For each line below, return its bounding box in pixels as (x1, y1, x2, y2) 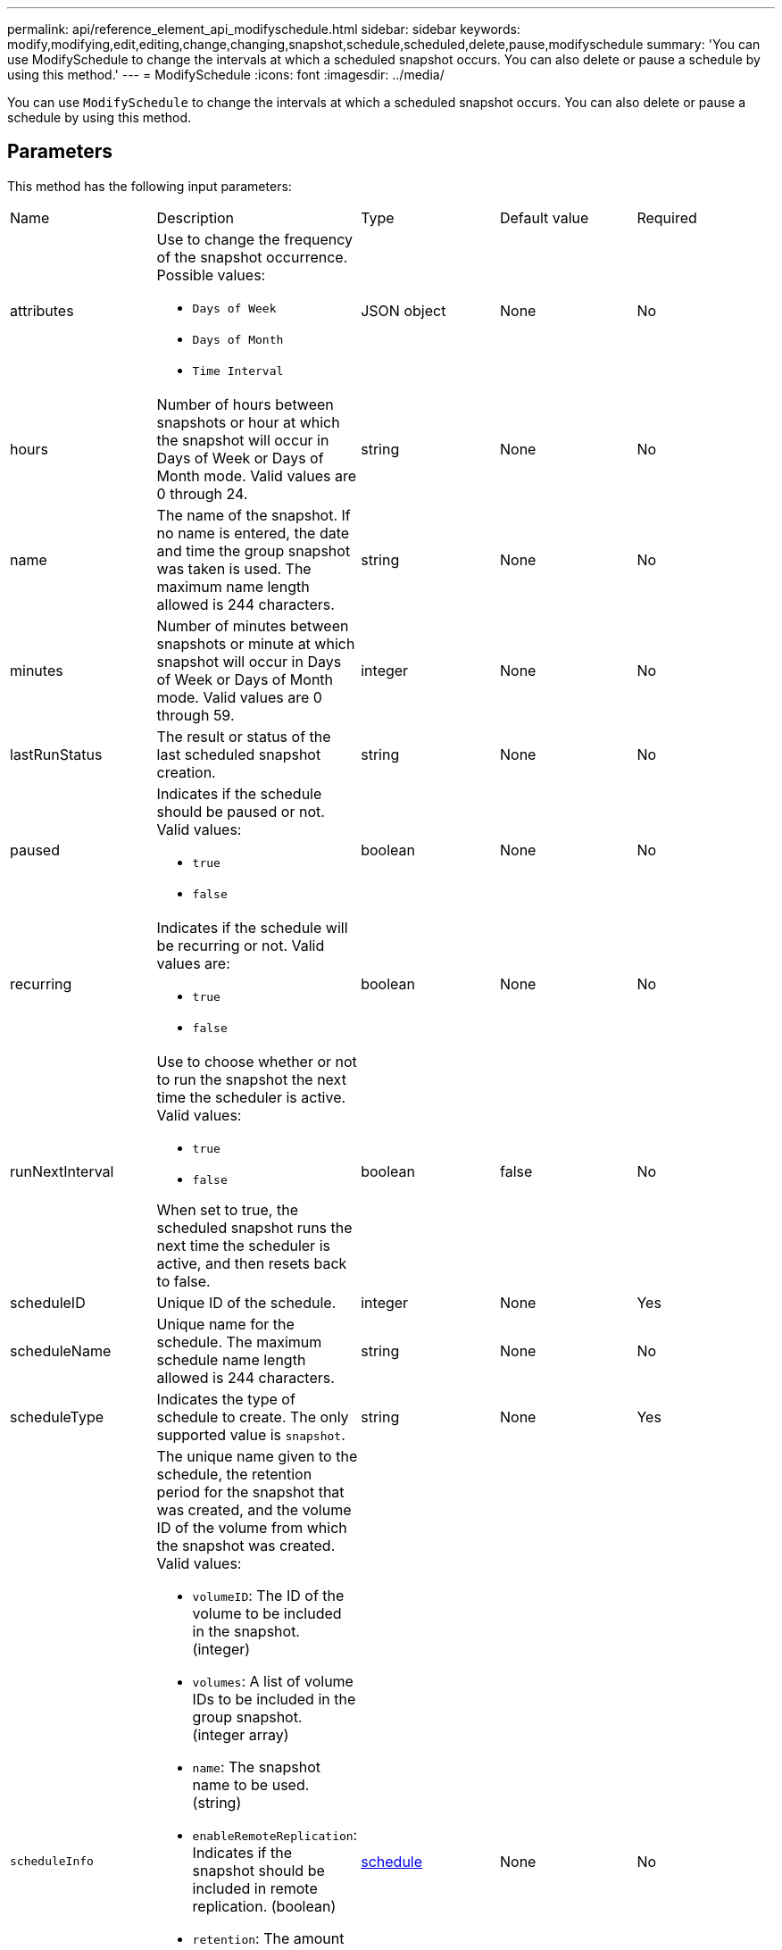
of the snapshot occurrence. (156, 247, 348, 266)
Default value (499, 208, 589, 227)
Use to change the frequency (156, 229, 354, 248)
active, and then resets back (156, 1254, 347, 1272)
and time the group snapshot (156, 541, 351, 560)
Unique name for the (156, 1314, 295, 1333)
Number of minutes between (156, 616, 349, 635)
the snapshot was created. (156, 1536, 336, 1554)
